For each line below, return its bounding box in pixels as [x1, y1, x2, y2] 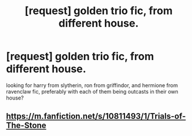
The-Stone [6, 121, 47, 131]
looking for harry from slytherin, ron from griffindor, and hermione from [6, 81, 178, 89]
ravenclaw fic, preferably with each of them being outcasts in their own [6, 88, 178, 95]
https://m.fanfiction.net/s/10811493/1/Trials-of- [6, 111, 186, 121]
